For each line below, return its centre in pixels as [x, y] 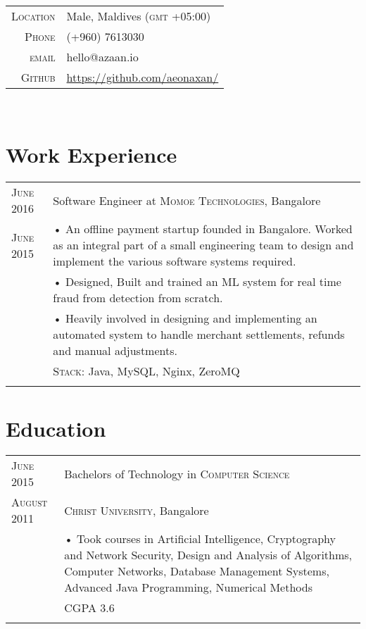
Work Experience [91, 155]
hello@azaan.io [102, 56]
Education [56, 428]
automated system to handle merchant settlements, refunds [199, 335]
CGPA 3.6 [89, 608]
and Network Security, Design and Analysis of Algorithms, [208, 555]
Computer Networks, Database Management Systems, [197, 571]
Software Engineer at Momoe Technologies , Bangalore [187, 200]
